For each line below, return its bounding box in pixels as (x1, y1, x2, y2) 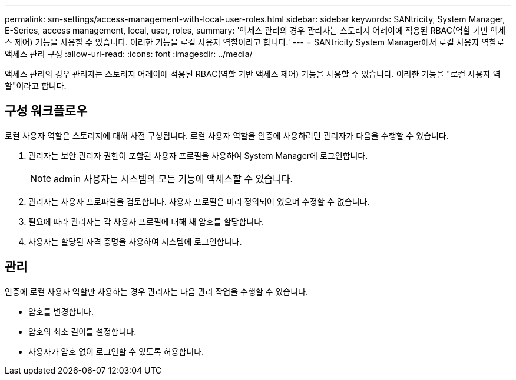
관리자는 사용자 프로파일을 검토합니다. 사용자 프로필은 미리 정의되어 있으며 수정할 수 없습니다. (28, 196, 370, 206)
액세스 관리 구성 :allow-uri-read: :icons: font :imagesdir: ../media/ (5, 49, 253, 59)
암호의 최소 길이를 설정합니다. (28, 326, 137, 336)
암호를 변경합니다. (28, 306, 94, 316)
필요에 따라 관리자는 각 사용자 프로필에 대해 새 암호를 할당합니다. (28, 216, 264, 226)
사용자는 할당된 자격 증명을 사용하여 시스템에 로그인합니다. (28, 236, 242, 246)
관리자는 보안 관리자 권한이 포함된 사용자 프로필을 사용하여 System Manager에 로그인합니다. (28, 150, 368, 161)
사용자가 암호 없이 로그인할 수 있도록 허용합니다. (28, 346, 204, 356)
